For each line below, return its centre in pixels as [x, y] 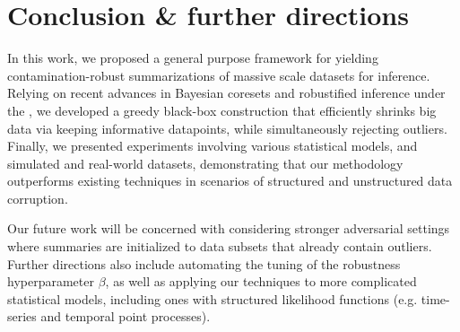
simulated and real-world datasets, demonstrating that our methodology [205, 163]
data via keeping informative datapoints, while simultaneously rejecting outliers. [227, 128]
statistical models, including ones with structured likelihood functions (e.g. [213, 298]
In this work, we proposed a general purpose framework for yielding [193, 58]
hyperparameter [51, 281]
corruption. [38, 198]
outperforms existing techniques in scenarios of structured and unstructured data [230, 181]
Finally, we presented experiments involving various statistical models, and [213, 146]
